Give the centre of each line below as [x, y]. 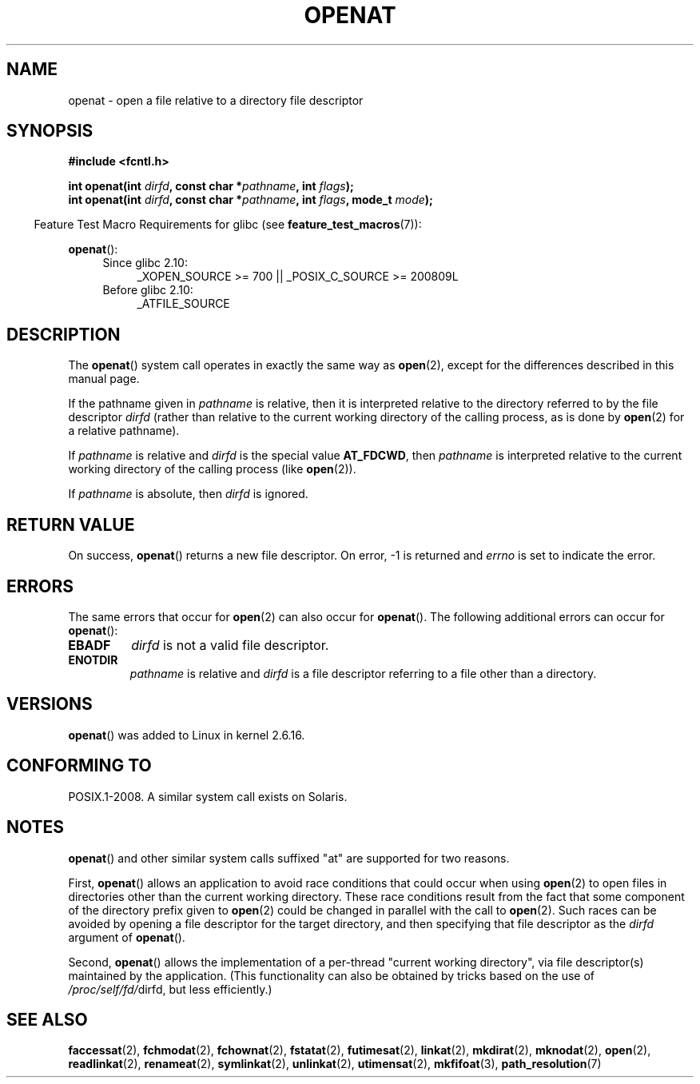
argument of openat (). [127, 937]
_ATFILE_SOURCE [183, 304]
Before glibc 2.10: [148, 290]
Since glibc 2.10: [145, 263]
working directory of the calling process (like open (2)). [212, 469]
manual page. [104, 379]
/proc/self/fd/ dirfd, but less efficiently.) [170, 989]
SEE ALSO [47, 1019]
